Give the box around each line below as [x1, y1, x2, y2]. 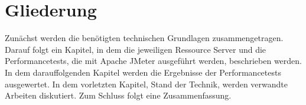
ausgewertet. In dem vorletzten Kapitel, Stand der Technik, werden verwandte [5, 77, 288, 90]
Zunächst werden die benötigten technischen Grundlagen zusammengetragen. [5, 32, 284, 44]
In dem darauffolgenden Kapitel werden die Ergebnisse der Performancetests [5, 66, 281, 78]
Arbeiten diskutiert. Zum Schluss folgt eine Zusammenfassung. [5, 89, 232, 101]
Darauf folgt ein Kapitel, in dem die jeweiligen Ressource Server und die [5, 43, 266, 55]
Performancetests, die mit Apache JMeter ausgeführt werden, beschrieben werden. [5, 55, 302, 67]
